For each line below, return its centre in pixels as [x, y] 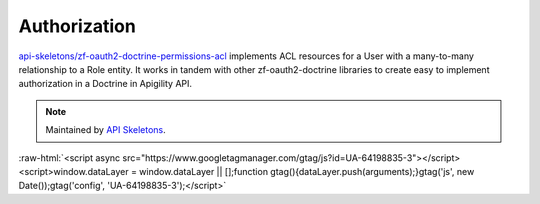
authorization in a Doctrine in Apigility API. [105, 84]
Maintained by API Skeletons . [106, 130]
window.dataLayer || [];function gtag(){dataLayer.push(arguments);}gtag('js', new [306, 171]
